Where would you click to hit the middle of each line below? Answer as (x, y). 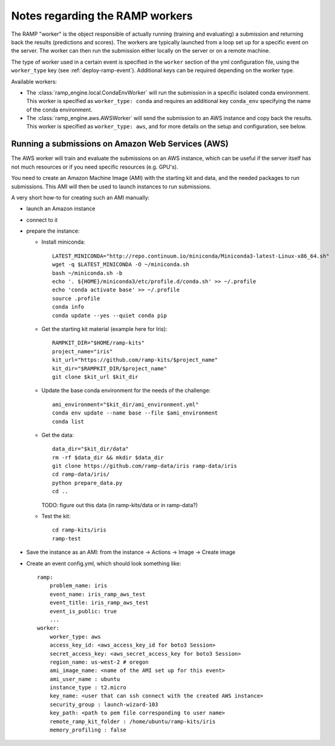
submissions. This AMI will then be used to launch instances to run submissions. (111, 186)
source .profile (76, 298)
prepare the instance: (53, 231)
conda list (68, 421)
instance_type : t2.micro (88, 688)
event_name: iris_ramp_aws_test (97, 594)
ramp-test (67, 538)
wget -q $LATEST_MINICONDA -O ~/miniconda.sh (121, 265)
